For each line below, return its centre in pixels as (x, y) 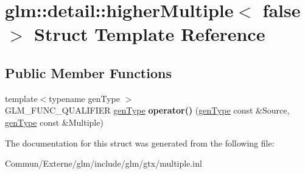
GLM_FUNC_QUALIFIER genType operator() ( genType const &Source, (147, 110)
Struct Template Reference (150, 34)
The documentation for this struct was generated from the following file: (140, 143)
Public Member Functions (88, 72)
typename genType (84, 98)
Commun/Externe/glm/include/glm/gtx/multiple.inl (103, 163)
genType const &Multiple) (54, 122)
